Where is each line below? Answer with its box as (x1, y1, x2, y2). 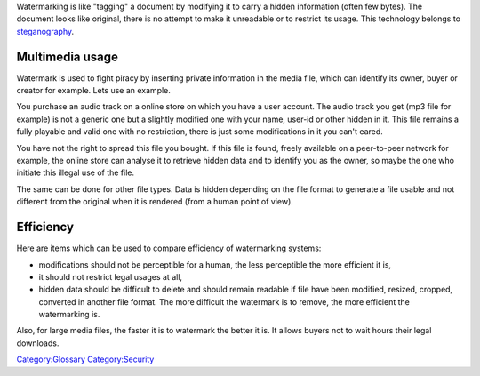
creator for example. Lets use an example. (16, 85, 171, 96)
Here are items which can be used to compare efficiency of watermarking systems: (16, 243, 322, 253)
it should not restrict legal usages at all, (38, 271, 182, 282)
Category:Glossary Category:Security (16, 354, 155, 364)
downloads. (16, 338, 60, 348)
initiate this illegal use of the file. (16, 167, 135, 178)
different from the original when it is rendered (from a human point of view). (16, 196, 293, 207)
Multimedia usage (16, 49, 119, 64)
